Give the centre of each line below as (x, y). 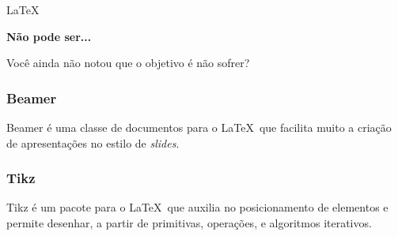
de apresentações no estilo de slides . (93, 142)
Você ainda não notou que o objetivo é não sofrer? (128, 63)
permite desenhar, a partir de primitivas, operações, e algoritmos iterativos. (189, 223)
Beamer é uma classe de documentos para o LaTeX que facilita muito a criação (199, 127)
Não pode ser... (49, 36)
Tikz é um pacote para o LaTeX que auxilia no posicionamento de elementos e (197, 207)
